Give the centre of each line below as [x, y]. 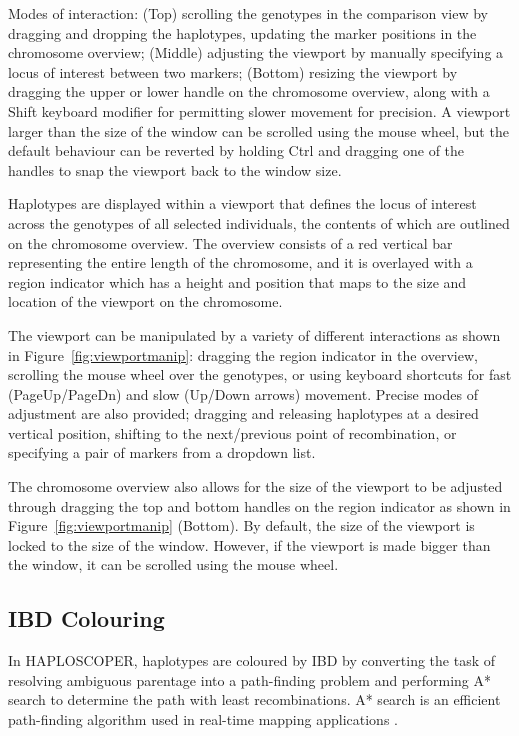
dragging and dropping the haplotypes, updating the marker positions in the [242, 32]
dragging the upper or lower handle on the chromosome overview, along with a [249, 91]
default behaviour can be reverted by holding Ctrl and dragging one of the [236, 150]
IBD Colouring [86, 618]
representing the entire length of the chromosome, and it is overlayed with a [240, 262]
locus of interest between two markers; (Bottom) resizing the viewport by [233, 71]
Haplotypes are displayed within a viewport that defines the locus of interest [242, 203]
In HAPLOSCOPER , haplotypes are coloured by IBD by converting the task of [252, 660]
